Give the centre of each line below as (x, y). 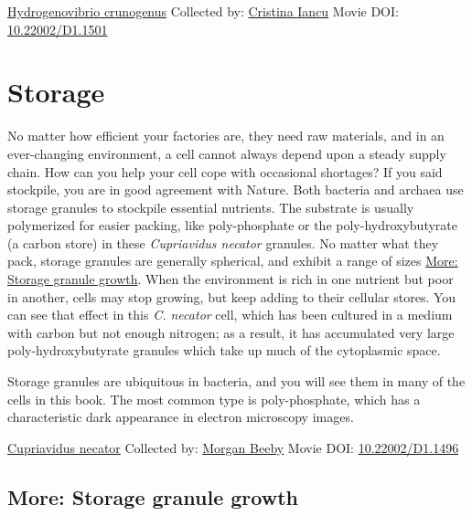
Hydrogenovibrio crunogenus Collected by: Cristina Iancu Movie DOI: (203, 11)
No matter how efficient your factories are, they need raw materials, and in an (226, 136)
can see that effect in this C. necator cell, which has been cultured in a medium (230, 315)
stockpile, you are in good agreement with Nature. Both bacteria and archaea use (236, 190)
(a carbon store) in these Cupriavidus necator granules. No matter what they (223, 242)
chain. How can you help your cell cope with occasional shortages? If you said (225, 171)
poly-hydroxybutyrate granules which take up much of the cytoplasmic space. (224, 350)
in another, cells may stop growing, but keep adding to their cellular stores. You (232, 296)
